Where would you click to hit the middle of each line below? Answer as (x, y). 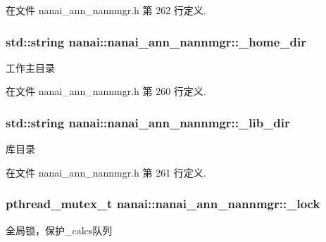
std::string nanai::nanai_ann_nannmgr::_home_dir (156, 41)
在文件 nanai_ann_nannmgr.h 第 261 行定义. (106, 172)
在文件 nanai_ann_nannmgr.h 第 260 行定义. (106, 91)
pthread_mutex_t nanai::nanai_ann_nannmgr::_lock (163, 204)
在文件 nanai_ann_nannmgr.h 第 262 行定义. (106, 10)
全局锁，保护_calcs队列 (59, 230)
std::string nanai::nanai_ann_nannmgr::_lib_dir (148, 122)
